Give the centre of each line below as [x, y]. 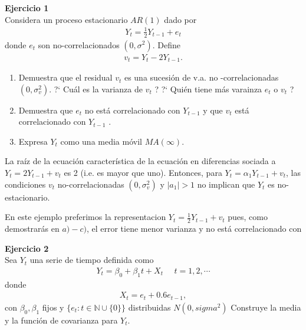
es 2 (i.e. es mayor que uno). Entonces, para [143, 173]
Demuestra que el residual [65, 77]
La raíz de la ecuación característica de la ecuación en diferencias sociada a [140, 161]
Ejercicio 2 [27, 248]
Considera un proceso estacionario [66, 19]
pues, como [248, 217]
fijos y [53, 307]
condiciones [25, 184]
